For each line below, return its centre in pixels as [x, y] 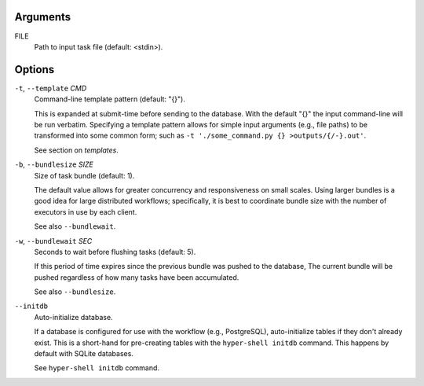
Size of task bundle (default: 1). [84, 175]
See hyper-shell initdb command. [97, 368]
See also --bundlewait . [75, 226]
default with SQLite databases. [84, 354]
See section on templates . [77, 150]
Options [35, 70]
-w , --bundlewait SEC [53, 241]
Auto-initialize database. [73, 317]
